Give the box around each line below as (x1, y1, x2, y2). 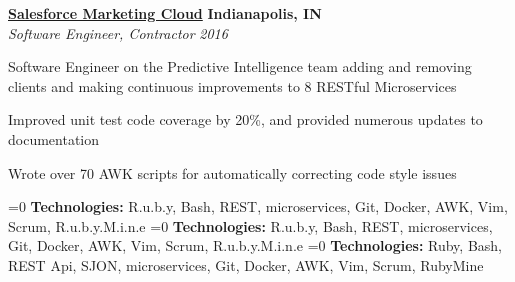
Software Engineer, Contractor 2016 (8, 22, 228, 43)
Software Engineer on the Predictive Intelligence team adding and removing (8, 56, 472, 77)
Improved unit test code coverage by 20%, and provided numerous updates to (8, 109, 483, 130)
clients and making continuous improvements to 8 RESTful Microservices (8, 75, 457, 96)
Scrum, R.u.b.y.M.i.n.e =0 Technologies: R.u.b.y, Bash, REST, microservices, (8, 215, 493, 236)
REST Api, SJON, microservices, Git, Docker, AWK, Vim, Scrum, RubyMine (8, 254, 484, 275)
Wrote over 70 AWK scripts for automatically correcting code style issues (8, 162, 457, 183)
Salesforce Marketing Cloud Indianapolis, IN (8, 3, 322, 23)
